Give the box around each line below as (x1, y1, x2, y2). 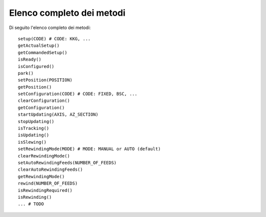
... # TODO (18, 201, 44, 207)
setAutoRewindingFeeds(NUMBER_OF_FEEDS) (18, 160, 117, 165)
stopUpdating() (18, 119, 55, 124)
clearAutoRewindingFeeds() (18, 167, 83, 172)
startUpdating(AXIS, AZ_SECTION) (18, 112, 99, 118)
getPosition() (18, 84, 52, 90)
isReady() (18, 57, 41, 62)
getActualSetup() (18, 43, 60, 49)
